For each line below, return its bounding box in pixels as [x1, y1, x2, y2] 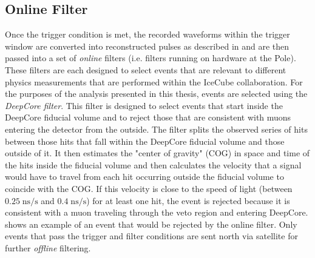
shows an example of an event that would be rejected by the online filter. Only [5, 217, 297, 230]
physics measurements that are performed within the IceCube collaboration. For [5, 75, 303, 88]
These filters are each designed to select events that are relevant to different [5, 63, 286, 76]
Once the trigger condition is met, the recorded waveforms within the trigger [5, 28, 290, 41]
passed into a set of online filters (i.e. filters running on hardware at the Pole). [5, 51, 296, 64]
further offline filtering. [5, 241, 91, 254]
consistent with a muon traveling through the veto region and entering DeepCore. [5, 206, 308, 219]
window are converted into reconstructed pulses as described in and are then [5, 39, 290, 52]
